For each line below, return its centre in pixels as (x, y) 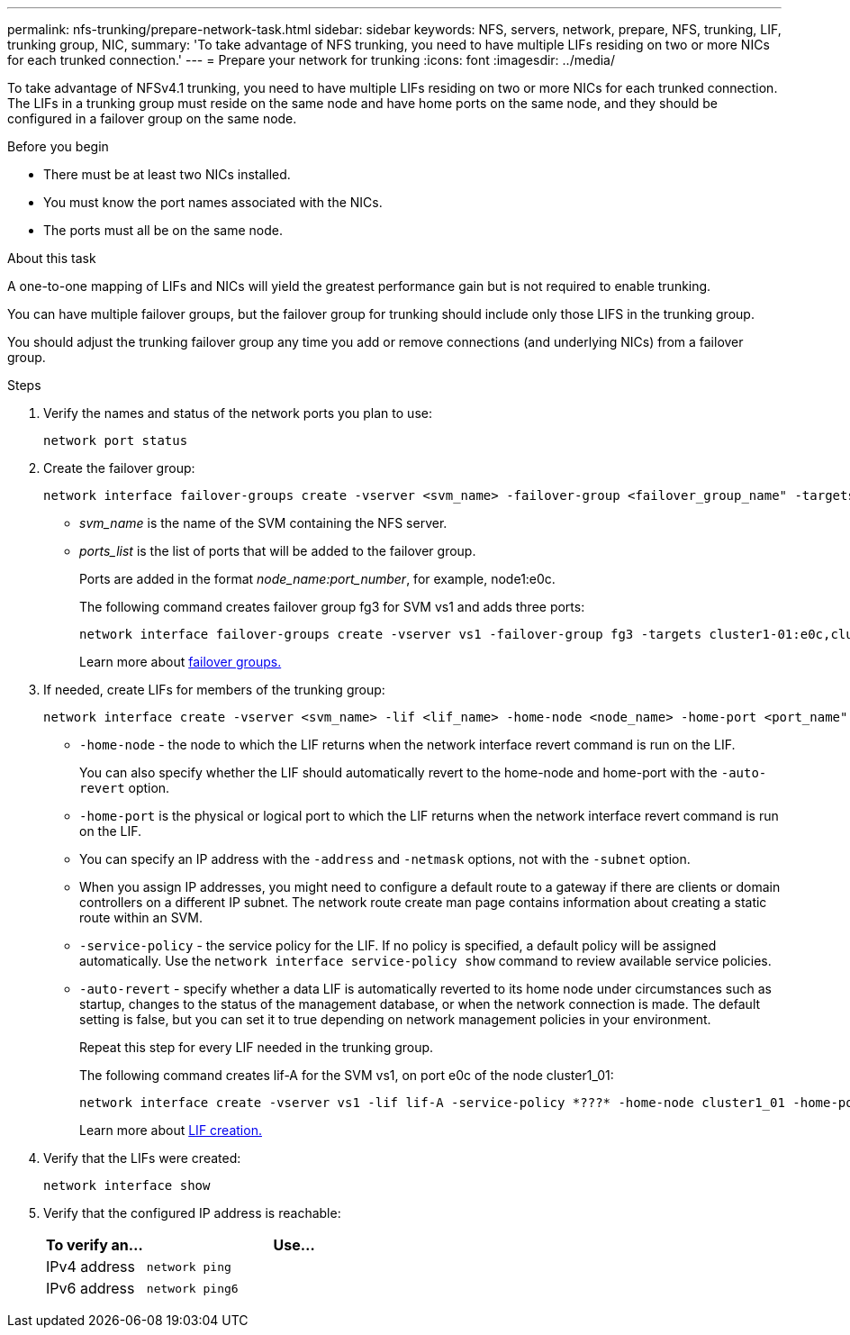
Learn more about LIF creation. (171, 1130)
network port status (116, 440)
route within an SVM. (141, 917)
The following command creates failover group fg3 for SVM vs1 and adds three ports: (332, 607)
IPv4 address (90, 1267)
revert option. (125, 788)
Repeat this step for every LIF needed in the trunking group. (257, 1047)
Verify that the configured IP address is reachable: (192, 1213)
